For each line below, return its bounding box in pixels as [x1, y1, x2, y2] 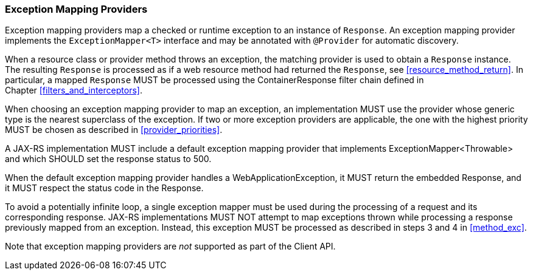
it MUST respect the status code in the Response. [5, 183, 204, 194]
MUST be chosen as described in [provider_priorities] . [5, 124, 223, 135]
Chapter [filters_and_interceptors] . [5, 85, 142, 96]
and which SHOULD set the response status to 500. [5, 154, 212, 165]
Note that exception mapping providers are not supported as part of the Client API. [5, 241, 336, 252]
